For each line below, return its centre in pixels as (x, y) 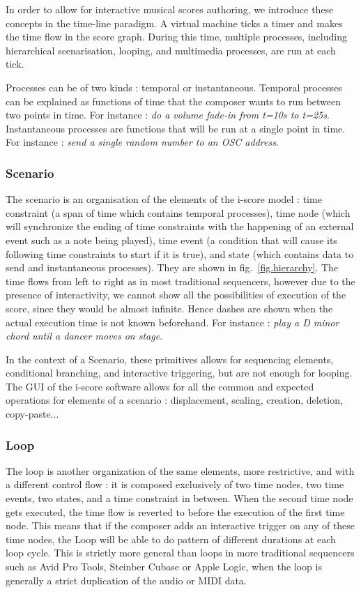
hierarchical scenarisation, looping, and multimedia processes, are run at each (171, 50)
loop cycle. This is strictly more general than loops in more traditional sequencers (180, 553)
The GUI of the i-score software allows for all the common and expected (160, 386)
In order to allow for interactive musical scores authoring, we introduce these (170, 9)
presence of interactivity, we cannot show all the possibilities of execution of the (176, 295)
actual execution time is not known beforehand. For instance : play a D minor (172, 322)
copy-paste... (32, 414)
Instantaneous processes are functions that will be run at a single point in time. (176, 128)
